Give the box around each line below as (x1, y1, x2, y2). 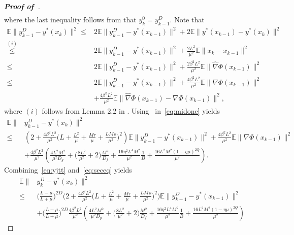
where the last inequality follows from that (4, 14, 137, 25)
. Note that (170, 14, 205, 25)
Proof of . (4, 1, 40, 11)
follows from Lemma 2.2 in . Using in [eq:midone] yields (42, 105, 220, 116)
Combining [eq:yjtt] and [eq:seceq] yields (4, 164, 132, 175)
